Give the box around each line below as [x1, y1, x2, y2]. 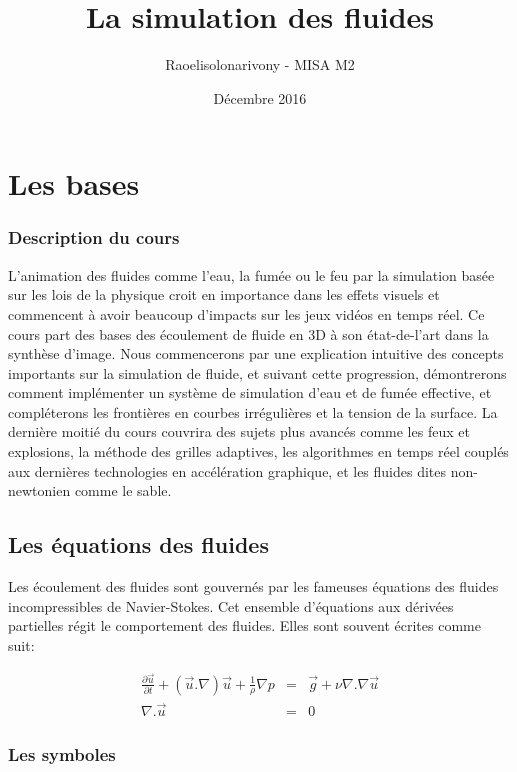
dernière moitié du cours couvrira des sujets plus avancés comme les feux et [8, 421, 470, 442]
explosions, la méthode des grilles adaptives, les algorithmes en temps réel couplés [8, 441, 509, 462]
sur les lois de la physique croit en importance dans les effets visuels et [8, 284, 440, 305]
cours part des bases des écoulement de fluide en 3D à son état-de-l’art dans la [8, 323, 489, 344]
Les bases [8, 163, 140, 204]
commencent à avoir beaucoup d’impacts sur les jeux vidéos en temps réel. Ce [8, 303, 485, 324]
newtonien [8, 480, 71, 501]
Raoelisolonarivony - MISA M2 [165, 54, 355, 75]
